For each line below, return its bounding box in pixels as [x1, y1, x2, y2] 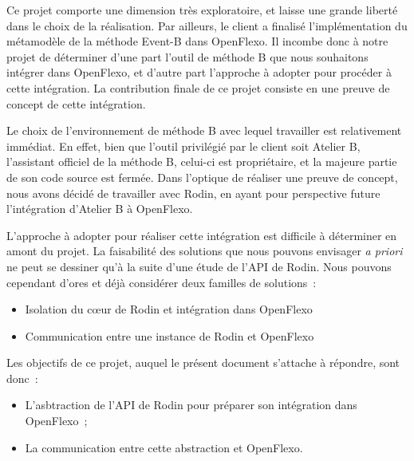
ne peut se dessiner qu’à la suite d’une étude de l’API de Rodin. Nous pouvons [6, 258, 392, 274]
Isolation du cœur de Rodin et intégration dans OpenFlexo [25, 301, 313, 317]
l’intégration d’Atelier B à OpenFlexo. [6, 200, 193, 217]
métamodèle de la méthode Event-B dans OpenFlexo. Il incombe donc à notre [6, 33, 388, 49]
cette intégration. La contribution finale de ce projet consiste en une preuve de [6, 79, 390, 96]
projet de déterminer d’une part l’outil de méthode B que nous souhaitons [6, 48, 369, 65]
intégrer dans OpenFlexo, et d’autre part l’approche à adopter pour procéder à [6, 64, 392, 81]
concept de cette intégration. [6, 95, 146, 112]
